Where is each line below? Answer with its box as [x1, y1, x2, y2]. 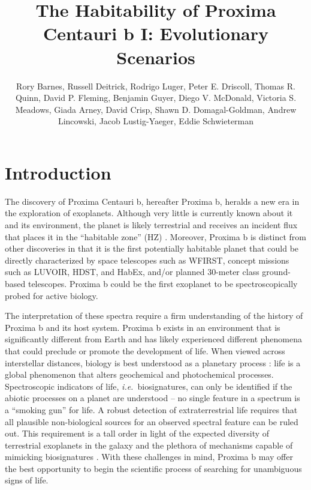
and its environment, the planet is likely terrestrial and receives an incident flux [5, 219, 298, 231]
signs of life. [5, 474, 49, 486]
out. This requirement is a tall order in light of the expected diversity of [5, 427, 270, 440]
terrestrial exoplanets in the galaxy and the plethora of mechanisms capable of [5, 438, 293, 451]
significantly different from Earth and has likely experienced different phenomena [5, 333, 303, 345]
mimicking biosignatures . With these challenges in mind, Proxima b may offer [5, 450, 293, 463]
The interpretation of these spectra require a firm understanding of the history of [5, 309, 303, 322]
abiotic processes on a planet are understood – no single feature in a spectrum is [5, 392, 300, 404]
